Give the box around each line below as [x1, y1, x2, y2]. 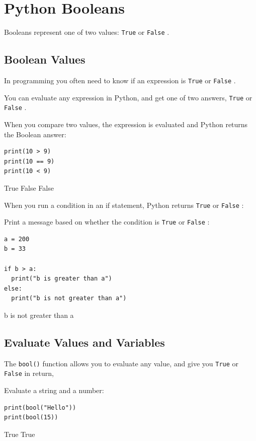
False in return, [4, 368, 54, 378]
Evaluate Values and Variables [4, 334, 165, 350]
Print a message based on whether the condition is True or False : [4, 216, 210, 227]
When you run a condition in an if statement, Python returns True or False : [4, 199, 244, 210]
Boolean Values [4, 51, 86, 67]
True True [4, 428, 35, 439]
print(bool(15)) [4, 414, 58, 421]
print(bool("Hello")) [4, 404, 76, 411]
